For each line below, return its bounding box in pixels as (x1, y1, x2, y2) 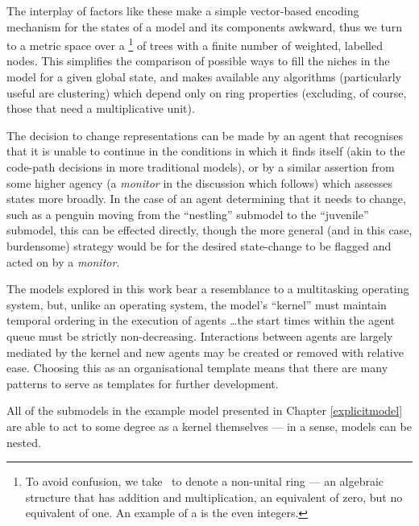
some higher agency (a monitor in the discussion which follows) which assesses (6, 174, 392, 191)
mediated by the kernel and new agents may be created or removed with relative (6, 343, 404, 360)
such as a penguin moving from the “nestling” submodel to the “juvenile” (6, 205, 369, 222)
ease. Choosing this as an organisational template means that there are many (6, 359, 388, 376)
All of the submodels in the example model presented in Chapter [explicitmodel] (6, 402, 403, 419)
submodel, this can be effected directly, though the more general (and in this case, (6, 222, 413, 238)
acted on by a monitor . (6, 253, 120, 270)
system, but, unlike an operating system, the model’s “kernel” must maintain (6, 296, 387, 313)
